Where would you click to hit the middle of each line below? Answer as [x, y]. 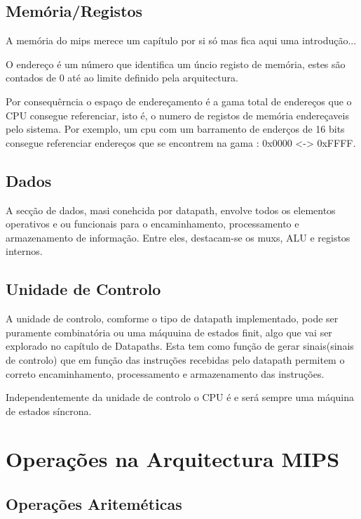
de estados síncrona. [49, 410]
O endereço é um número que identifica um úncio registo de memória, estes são [176, 64]
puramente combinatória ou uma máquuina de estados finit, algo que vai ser [169, 332]
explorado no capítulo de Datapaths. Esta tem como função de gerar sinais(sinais [180, 346]
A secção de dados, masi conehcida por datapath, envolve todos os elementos [171, 210]
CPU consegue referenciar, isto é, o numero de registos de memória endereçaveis [177, 115]
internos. [24, 251]
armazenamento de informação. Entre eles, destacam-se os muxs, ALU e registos [178, 237]
